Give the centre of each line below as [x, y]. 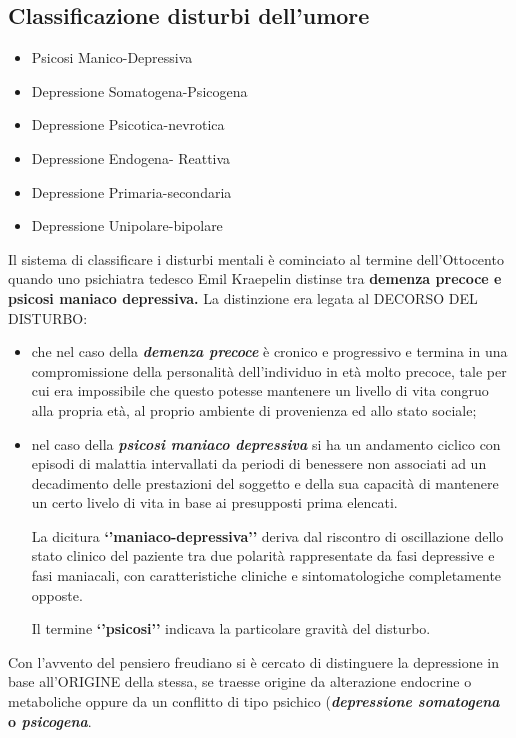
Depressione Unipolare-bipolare [127, 225]
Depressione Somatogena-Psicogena [139, 90]
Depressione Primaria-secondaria [131, 191]
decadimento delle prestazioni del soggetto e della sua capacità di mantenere [265, 482]
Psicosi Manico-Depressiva [112, 57]
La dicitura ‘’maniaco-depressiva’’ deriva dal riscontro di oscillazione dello [267, 535]
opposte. [57, 594]
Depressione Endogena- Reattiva [131, 157]
